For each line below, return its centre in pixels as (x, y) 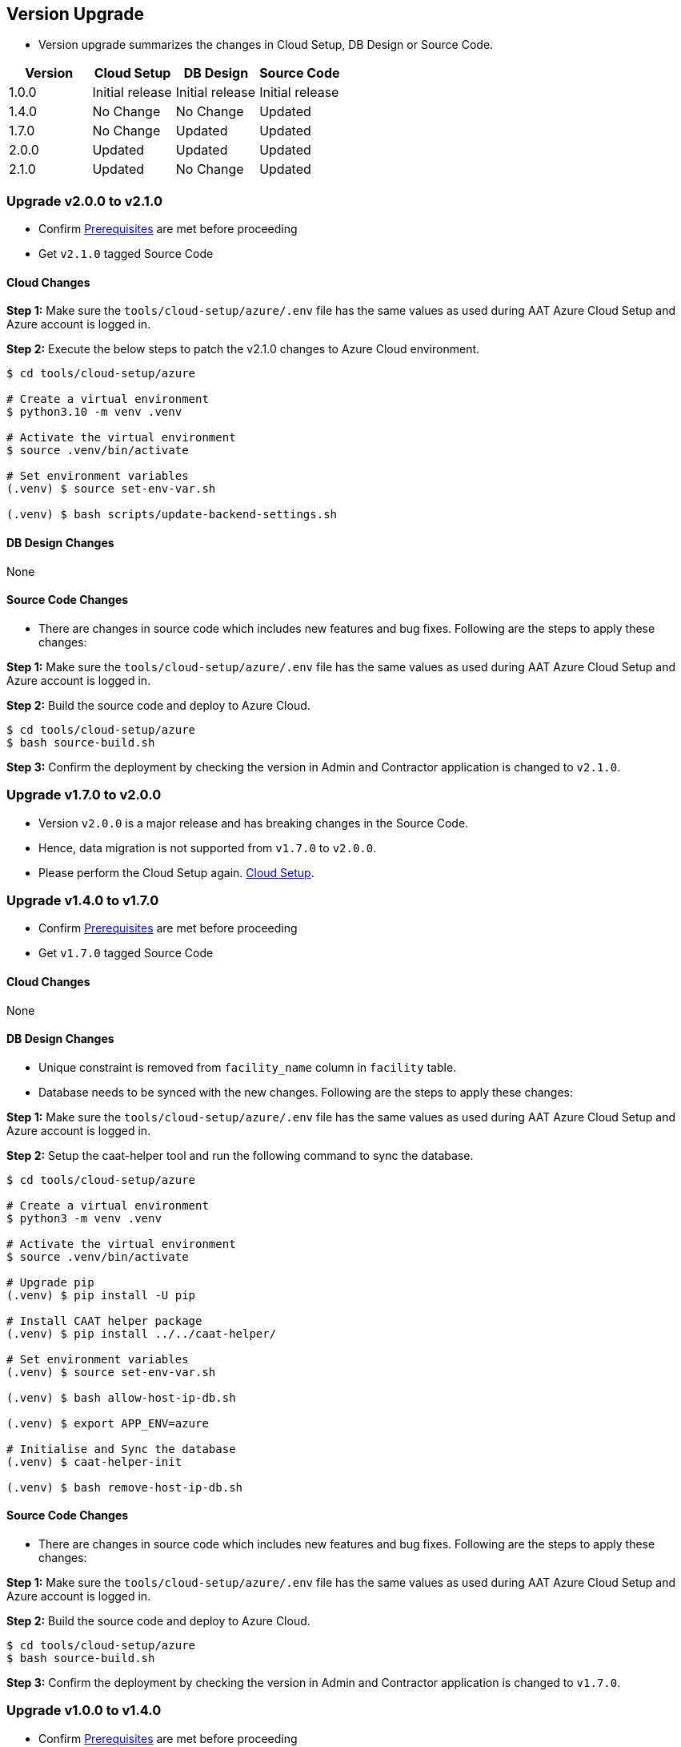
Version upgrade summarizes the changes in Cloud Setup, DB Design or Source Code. (266, 45)
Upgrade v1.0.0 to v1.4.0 (84, 1711)
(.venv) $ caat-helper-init (94, 1461)
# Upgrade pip (50, 1282)
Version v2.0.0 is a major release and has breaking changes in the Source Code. (254, 823)
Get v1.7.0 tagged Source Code (126, 953)
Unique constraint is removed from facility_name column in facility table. (248, 1067)
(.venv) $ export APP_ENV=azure (108, 1423)
